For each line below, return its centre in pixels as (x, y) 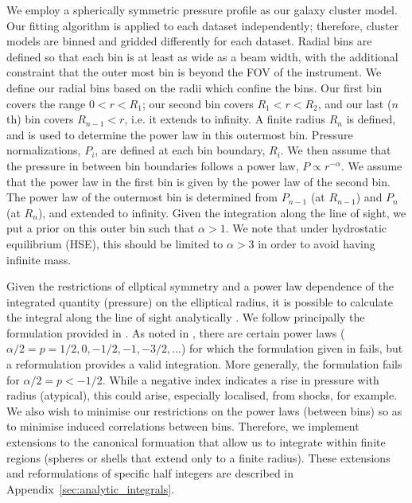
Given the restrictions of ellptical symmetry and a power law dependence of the (200, 286)
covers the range (46, 103)
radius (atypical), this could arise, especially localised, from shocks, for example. (202, 395)
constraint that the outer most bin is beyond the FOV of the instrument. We (194, 72)
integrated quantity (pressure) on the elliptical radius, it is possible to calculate (200, 301)
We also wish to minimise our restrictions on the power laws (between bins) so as (204, 410)
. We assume (371, 165)
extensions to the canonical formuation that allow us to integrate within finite (196, 442)
